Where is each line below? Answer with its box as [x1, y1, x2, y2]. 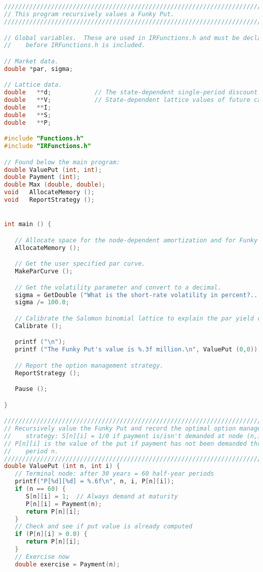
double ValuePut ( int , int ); [4, 166, 102, 173]
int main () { [4, 221, 52, 228]
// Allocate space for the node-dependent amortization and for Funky [15, 236, 258, 244]
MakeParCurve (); [15, 268, 73, 275]
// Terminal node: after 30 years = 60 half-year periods [15, 470, 214, 478]
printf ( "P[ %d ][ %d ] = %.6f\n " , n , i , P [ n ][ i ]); [15, 478, 174, 485]
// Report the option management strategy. [15, 362, 163, 369]
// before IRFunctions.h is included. [4, 42, 146, 49]
